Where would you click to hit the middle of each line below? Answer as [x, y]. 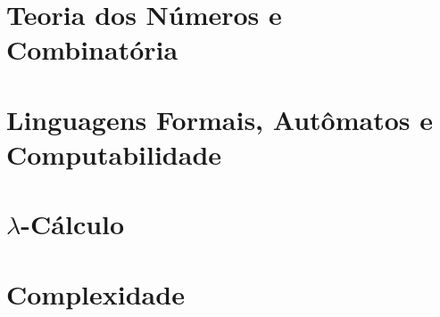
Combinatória [92, 49]
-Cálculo [73, 224]
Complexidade [95, 293]
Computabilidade [114, 154]
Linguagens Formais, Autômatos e [220, 119]
